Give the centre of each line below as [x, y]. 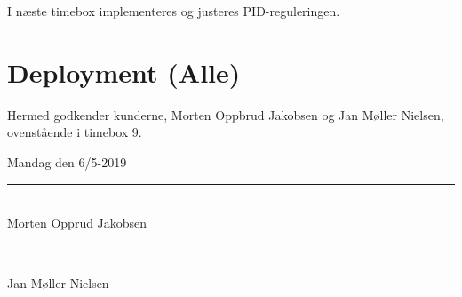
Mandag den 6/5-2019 [67, 161]
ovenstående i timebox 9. [75, 132]
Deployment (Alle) [124, 72]
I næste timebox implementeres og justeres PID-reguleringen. [174, 11]
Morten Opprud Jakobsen [77, 223]
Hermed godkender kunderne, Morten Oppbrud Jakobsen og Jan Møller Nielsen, [226, 114]
